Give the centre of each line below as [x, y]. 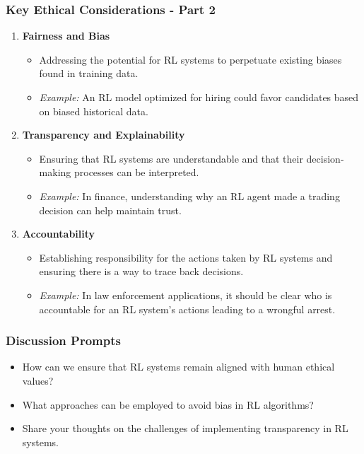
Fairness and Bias [66, 36]
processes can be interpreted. [136, 172]
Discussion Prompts [63, 340]
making [55, 172]
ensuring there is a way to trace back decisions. [141, 271]
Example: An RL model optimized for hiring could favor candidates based [199, 97]
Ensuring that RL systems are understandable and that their [171, 158]
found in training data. [89, 73]
